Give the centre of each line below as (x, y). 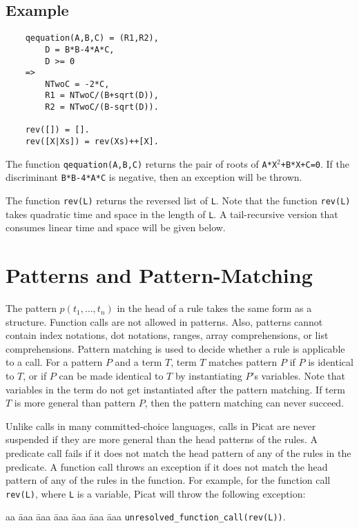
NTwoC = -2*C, (77, 84)
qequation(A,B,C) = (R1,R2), (92, 38)
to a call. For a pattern (54, 362)
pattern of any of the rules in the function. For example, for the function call (168, 480)
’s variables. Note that (299, 376)
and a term (138, 362)
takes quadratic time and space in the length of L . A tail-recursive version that (172, 214)
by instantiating (208, 376)
